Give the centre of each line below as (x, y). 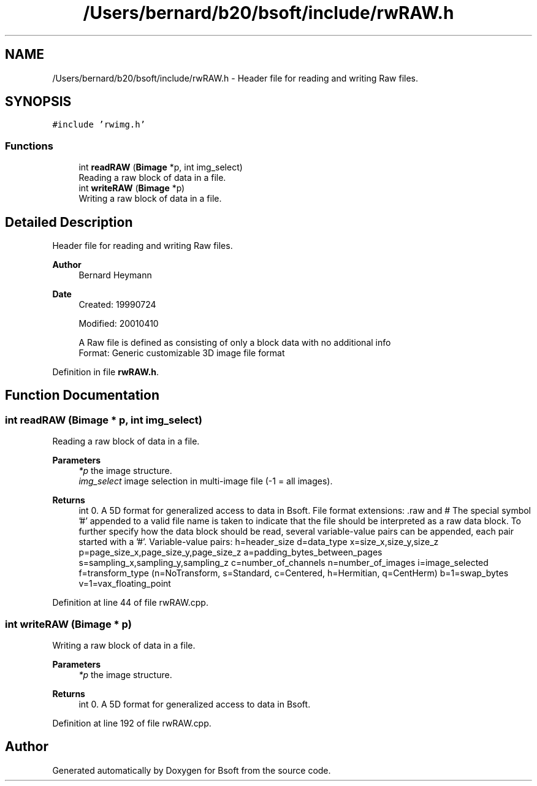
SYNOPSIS (38, 102)
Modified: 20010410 (119, 324)
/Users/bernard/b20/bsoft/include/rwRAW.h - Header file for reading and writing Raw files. (235, 78)
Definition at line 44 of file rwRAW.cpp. (130, 603)
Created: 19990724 (117, 305)
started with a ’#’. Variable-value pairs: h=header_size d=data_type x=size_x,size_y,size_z (259, 542)
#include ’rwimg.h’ (99, 125)
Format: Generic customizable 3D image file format (182, 353)
